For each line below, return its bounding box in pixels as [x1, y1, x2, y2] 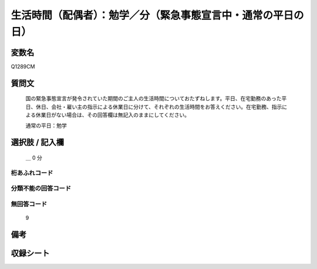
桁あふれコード [11, 169, 53, 177]
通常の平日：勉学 [25, 122, 67, 129]
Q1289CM [11, 63, 35, 70]
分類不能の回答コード [11, 185, 72, 193]
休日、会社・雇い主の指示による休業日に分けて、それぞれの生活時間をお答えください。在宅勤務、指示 [35, 103, 282, 110]
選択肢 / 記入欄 [11, 138, 65, 148]
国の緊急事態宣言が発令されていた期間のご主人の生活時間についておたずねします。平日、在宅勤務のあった [25, 95, 282, 102]
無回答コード [11, 200, 48, 208]
